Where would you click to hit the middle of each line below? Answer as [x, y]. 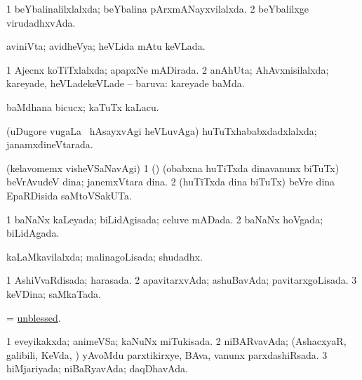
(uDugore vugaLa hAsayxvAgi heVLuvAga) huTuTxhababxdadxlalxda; [162, 130]
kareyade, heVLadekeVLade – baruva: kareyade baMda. [126, 83]
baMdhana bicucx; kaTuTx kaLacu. [83, 106]
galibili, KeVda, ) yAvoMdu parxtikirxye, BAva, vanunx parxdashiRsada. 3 [167, 354]
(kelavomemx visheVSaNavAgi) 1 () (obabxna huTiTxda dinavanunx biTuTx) [173, 168]
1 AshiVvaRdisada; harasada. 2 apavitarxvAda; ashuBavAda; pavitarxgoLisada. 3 [182, 280]
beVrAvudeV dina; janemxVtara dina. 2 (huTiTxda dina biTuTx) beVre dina [171, 182]
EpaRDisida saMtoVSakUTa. [69, 195]
